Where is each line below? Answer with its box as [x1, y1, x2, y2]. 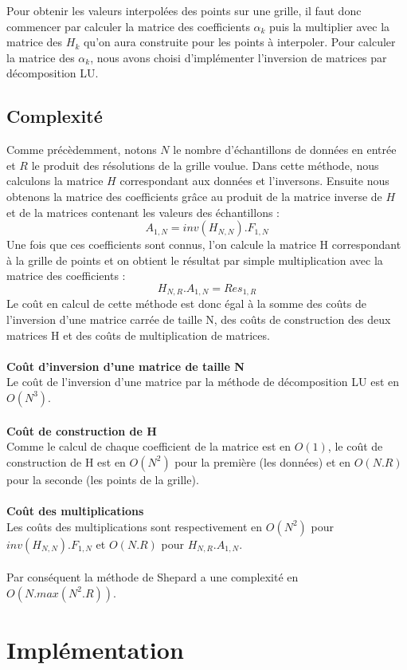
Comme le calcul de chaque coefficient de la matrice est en [6, 438, 292, 455]
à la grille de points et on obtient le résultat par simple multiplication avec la [6, 251, 383, 268]
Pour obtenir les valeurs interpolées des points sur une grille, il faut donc [6, 2, 362, 18]
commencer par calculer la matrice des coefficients [6, 18, 250, 34]
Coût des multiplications [6, 502, 144, 518]
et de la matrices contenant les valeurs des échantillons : [6, 203, 280, 220]
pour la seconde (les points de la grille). [6, 471, 199, 487]
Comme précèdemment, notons [6, 141, 157, 158]
